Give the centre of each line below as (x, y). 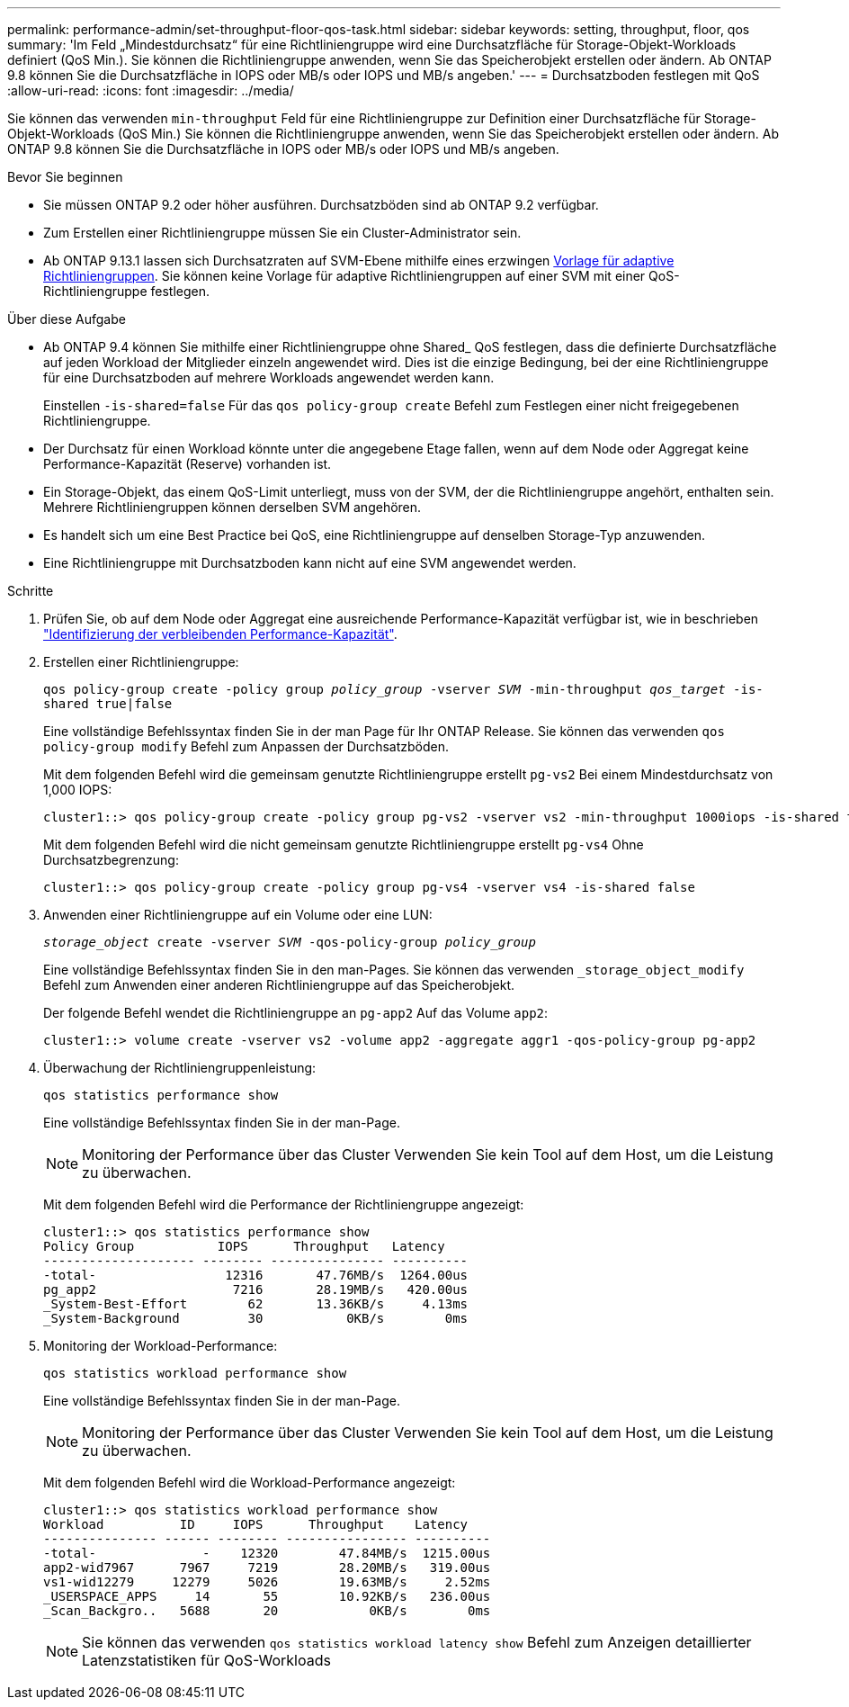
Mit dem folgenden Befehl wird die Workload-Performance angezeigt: (250, 1482)
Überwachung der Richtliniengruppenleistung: (180, 1068)
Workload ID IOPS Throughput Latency (256, 1524)
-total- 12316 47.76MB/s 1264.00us (256, 1275)
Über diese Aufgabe (67, 319)
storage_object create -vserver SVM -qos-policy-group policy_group (290, 942)
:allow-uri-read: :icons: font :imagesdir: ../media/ (151, 90)
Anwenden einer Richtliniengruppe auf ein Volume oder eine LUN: (238, 915)
